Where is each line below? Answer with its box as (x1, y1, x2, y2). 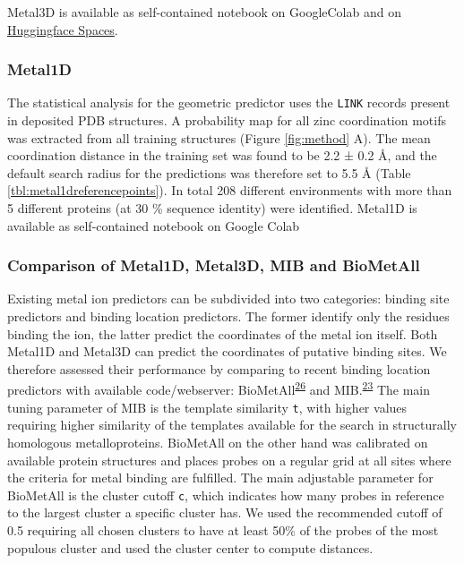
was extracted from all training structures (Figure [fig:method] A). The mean (7, 128, 431, 147)
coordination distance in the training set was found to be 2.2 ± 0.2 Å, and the (7, 146, 437, 165)
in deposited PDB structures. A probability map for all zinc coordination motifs (7, 111, 446, 130)
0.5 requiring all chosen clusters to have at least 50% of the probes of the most (7, 520, 439, 539)
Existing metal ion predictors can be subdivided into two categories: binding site (7, 289, 450, 308)
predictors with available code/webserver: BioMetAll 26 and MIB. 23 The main (7, 378, 431, 399)
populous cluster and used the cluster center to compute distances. (7, 538, 374, 557)
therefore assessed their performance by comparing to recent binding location (7, 359, 431, 378)
